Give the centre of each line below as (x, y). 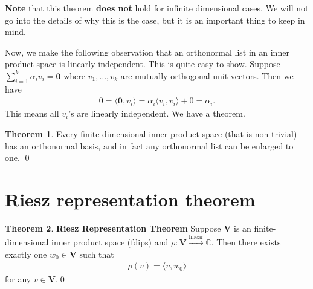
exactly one (26, 254)
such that (97, 254)
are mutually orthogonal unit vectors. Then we (207, 75)
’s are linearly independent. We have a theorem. (157, 113)
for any (18, 278)
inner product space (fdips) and (110, 242)
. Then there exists (246, 242)
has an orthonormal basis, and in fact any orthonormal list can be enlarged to (149, 145)
